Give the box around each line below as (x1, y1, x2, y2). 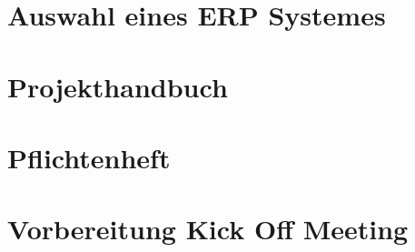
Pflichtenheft (7, 138, 171, 176)
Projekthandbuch (7, 67, 228, 105)
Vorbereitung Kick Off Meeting (7, 210, 409, 247)
